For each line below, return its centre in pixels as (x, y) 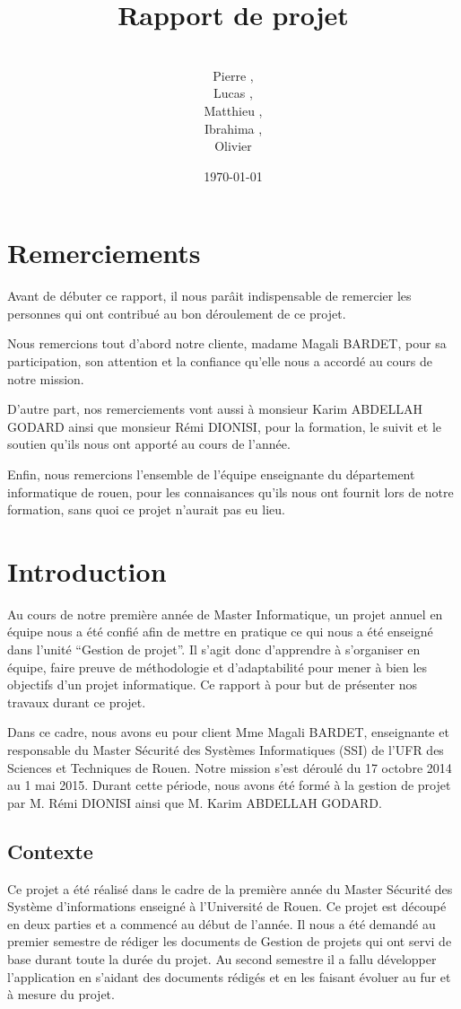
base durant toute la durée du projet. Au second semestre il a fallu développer (222, 958)
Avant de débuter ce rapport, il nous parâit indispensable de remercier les (209, 296)
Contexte (50, 851)
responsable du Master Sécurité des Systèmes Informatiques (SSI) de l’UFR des (226, 750)
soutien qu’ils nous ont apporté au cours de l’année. (149, 444)
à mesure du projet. (61, 994)
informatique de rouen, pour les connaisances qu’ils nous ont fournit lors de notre (230, 491)
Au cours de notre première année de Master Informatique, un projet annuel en (225, 614)
